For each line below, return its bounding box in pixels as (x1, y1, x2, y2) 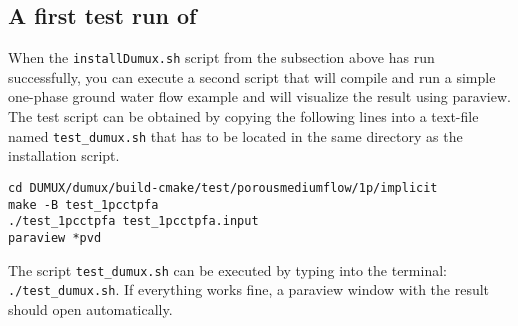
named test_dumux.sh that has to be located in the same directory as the (8, 125, 463, 146)
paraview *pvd (8, 230, 102, 245)
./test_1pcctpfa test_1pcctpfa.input (8, 214, 259, 229)
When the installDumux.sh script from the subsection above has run (8, 47, 435, 68)
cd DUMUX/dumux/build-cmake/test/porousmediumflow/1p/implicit (8, 180, 438, 195)
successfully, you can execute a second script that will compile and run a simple (8, 66, 496, 87)
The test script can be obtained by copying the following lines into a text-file (8, 106, 479, 127)
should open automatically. (8, 298, 173, 319)
